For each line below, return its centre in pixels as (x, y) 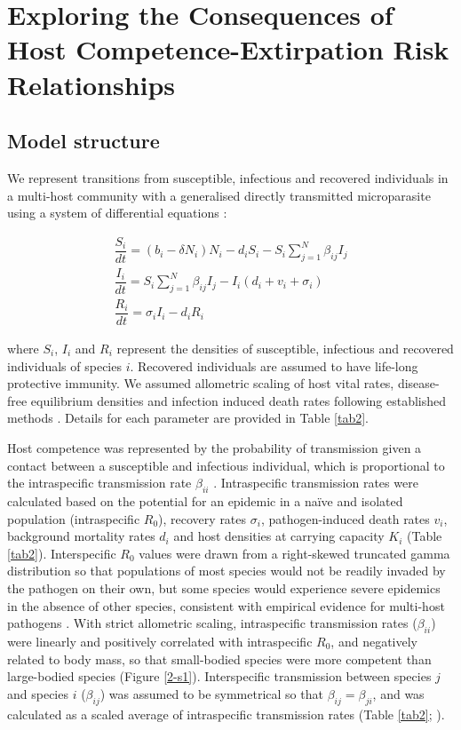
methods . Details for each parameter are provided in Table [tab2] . (188, 418)
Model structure (83, 141)
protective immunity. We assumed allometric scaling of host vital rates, (201, 383)
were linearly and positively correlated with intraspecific (160, 641)
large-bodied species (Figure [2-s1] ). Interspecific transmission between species (219, 676)
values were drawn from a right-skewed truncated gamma (294, 553)
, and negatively (374, 641)
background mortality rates (81, 536)
